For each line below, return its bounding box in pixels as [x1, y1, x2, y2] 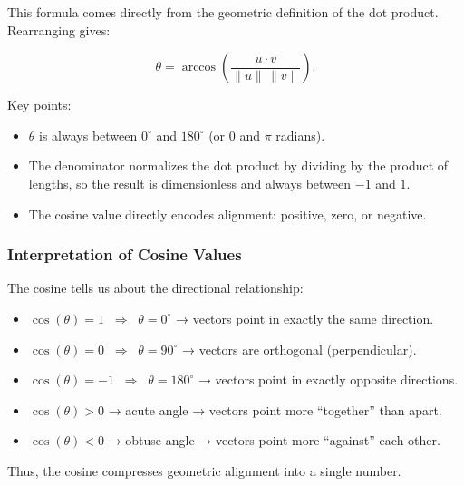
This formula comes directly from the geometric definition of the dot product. [7, 3, 439, 21]
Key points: [7, 95, 72, 114]
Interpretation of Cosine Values [7, 243, 242, 266]
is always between [39, 125, 138, 144]
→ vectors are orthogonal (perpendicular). [182, 339, 417, 358]
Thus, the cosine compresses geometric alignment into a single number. [7, 461, 401, 480]
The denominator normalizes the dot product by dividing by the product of [28, 156, 449, 175]
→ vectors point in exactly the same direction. [176, 308, 434, 327]
